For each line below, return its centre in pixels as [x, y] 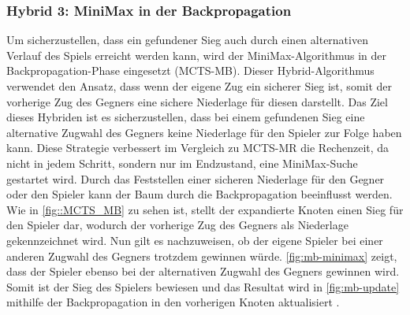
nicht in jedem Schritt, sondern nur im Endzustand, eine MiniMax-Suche [182, 163]
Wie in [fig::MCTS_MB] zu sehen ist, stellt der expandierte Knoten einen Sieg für [205, 209]
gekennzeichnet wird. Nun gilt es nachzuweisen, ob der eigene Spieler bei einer [195, 240]
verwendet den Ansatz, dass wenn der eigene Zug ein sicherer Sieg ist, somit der [199, 86]
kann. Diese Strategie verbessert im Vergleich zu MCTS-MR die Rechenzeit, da [198, 148]
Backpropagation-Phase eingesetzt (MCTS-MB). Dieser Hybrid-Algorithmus [190, 70]
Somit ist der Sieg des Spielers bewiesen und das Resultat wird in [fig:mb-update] [203, 286]
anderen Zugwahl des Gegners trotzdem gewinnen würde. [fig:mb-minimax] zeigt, [202, 256]
